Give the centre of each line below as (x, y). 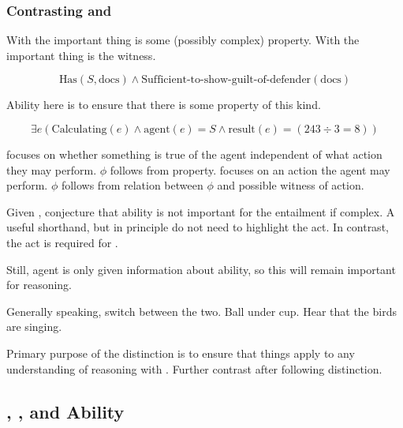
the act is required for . (62, 242)
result (242, 130)
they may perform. (52, 169)
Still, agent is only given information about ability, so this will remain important (201, 269)
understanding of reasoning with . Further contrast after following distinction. (194, 368)
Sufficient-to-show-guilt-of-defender (226, 80)
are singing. (34, 327)
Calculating (79, 130)
